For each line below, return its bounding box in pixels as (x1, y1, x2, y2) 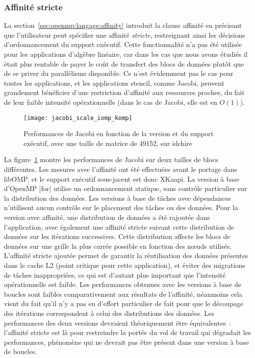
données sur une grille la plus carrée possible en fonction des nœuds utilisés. (4, 240, 232, 251)
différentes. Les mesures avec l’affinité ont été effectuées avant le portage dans (4, 164, 237, 174)
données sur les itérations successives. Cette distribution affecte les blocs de (4, 231, 230, 241)
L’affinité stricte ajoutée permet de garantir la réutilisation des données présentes (4, 250, 248, 261)
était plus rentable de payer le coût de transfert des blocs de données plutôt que (4, 58, 244, 69)
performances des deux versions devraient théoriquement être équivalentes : (4, 317, 231, 328)
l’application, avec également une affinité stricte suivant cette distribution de (4, 221, 234, 232)
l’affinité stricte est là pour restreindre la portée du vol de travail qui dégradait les (4, 327, 251, 337)
